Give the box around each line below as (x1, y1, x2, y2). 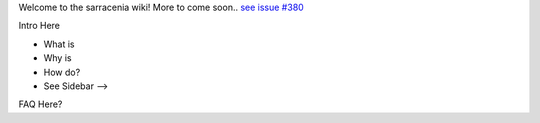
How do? (43, 66, 81, 78)
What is (43, 38, 75, 50)
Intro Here (18, 20, 60, 32)
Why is (43, 52, 72, 64)
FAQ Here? (18, 98, 63, 110)
